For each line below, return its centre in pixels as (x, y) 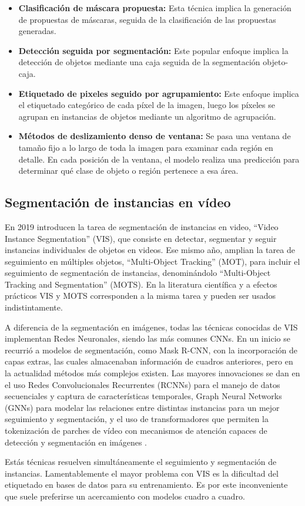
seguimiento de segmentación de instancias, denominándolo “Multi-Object (138, 273)
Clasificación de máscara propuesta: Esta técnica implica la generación (155, 8)
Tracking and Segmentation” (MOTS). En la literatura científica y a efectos (141, 284)
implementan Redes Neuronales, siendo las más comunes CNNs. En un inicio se (148, 338)
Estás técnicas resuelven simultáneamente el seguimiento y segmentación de (141, 462)
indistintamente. (34, 307)
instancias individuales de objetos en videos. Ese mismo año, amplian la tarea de (150, 250)
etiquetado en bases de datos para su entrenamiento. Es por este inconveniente (146, 485)
